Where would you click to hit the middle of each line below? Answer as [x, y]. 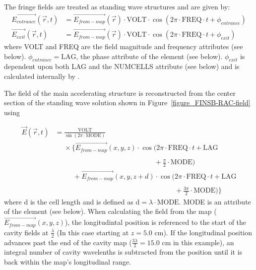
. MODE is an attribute [215, 201]
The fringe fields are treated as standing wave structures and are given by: [117, 6]
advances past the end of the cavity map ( [68, 242]
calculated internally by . [42, 76]
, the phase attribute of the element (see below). [149, 56]
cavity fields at [26, 232]
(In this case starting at [93, 232]
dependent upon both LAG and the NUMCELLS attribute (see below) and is [122, 66]
